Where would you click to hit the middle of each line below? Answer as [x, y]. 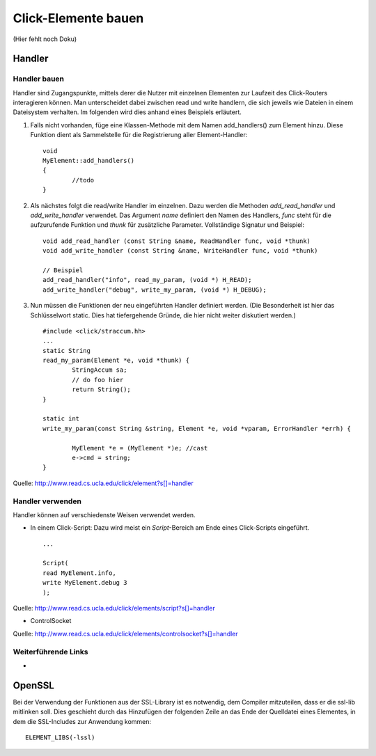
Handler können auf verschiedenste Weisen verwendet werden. [104, 514]
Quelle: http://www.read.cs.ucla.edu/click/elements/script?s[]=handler [114, 608]
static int [61, 419]
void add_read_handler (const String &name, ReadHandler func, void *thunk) [177, 241]
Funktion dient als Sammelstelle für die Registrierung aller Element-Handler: [139, 135]
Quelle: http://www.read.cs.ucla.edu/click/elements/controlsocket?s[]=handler [125, 633]
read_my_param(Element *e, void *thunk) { [116, 361]
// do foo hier [98, 380]
